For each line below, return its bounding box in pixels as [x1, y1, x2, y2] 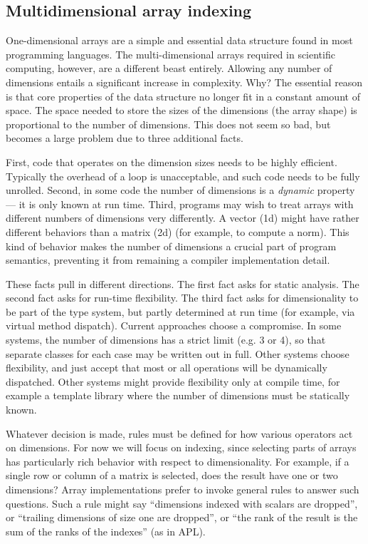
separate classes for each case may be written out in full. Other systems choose [6, 346, 349, 361]
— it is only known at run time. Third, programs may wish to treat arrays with [6, 196, 354, 211]
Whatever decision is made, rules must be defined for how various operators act [6, 426, 353, 441]
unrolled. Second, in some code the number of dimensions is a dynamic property [6, 183, 355, 197]
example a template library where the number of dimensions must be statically [6, 388, 350, 403]
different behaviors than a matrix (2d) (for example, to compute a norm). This [6, 224, 349, 239]
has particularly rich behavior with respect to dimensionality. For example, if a [6, 453, 349, 468]
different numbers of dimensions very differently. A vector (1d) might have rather [6, 210, 359, 225]
